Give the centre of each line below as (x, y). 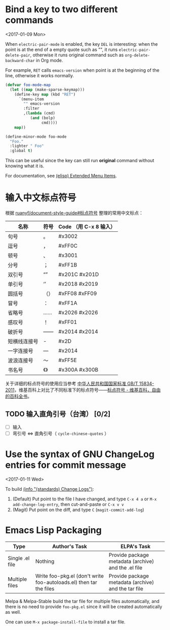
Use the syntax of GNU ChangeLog (80, 454)
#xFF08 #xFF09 (78, 293)
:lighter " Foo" (27, 146)
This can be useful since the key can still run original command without (80, 161)
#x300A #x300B (78, 370)
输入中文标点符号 (41, 198)
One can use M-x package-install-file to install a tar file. (65, 622)
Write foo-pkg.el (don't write (70, 576)
